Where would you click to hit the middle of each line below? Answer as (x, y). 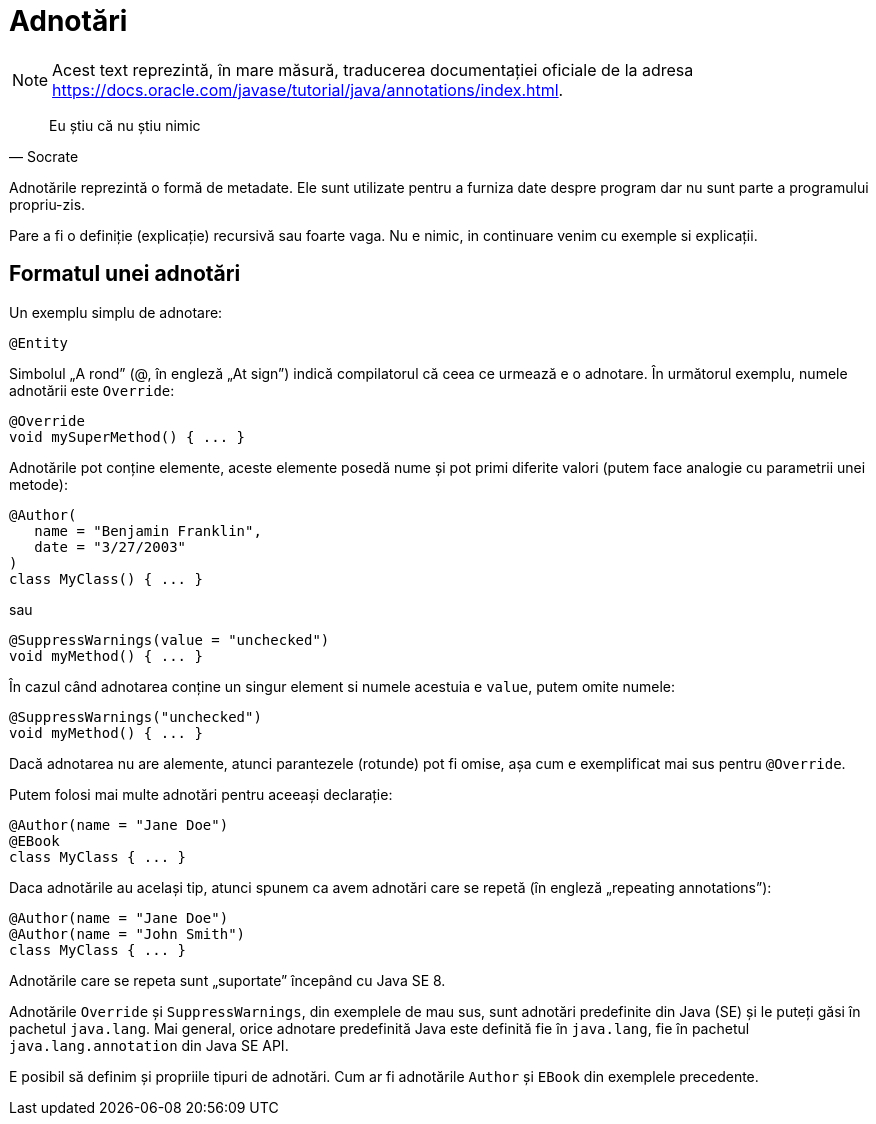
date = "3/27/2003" (110, 546)
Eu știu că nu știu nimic (125, 125)
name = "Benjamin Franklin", (148, 530)
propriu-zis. (47, 204)
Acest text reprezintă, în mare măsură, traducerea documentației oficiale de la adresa (373, 69)
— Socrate (44, 156)
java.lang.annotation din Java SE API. (149, 1045)
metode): (38, 484)
